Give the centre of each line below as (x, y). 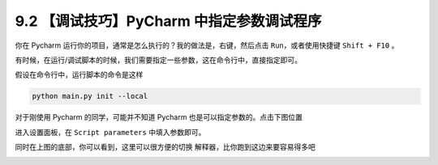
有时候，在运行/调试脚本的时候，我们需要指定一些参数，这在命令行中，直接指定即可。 (159, 60)
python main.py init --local (90, 96)
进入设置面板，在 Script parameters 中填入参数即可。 (110, 132)
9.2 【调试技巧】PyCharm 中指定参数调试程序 (168, 21)
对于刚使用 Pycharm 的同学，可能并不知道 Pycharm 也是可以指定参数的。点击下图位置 (159, 117)
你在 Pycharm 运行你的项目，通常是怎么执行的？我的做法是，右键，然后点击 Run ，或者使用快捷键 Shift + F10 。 (207, 45)
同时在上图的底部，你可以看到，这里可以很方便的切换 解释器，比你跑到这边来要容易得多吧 (165, 147)
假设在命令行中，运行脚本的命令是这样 (79, 75)
